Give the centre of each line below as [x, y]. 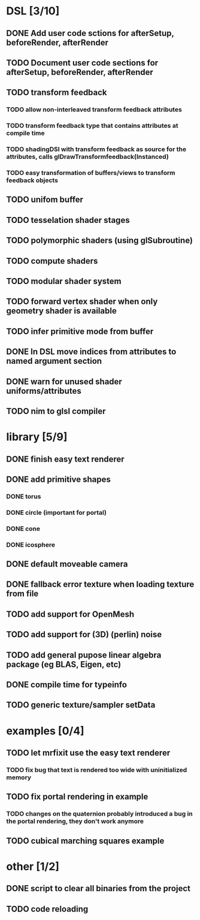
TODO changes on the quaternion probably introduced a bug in [99, 814]
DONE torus [24, 496]
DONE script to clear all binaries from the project [98, 889]
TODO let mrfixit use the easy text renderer [88, 752]
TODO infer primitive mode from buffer [80, 331]
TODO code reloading [47, 909]
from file [22, 594]
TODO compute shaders [52, 261]
